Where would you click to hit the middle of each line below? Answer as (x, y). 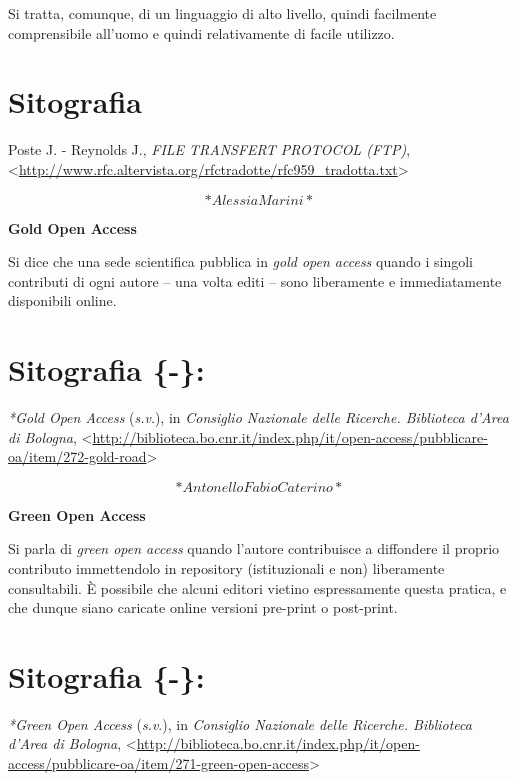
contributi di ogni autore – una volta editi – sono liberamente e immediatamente (255, 280)
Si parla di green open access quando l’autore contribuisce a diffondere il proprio (254, 548)
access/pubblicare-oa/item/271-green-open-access (158, 763)
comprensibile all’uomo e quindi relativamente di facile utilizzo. (201, 32)
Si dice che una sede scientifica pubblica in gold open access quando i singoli (240, 261)
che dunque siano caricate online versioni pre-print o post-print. (203, 607)
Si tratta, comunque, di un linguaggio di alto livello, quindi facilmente (222, 13)
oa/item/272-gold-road (77, 456)
